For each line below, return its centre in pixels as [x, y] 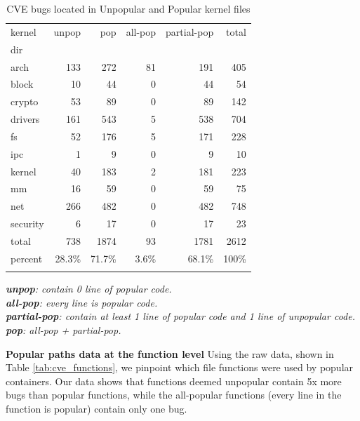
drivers [25, 119]
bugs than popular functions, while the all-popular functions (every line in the [174, 395]
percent [27, 258]
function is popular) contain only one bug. [96, 408]
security [27, 223]
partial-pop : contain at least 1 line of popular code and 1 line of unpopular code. [180, 316]
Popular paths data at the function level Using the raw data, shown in [170, 353]
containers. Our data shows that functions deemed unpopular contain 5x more [174, 381]
